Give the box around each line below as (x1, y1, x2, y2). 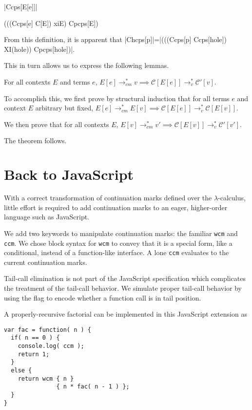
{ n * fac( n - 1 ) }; (56, 383, 130, 390)
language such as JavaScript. (4, 212, 89, 222)
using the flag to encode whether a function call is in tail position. (4, 292, 201, 302)
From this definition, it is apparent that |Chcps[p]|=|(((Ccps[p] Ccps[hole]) (4, 34, 227, 44)
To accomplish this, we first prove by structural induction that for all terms (4, 93, 230, 103)
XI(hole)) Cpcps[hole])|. (4, 43, 75, 54)
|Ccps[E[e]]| (4, 1, 38, 11)
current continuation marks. (4, 257, 87, 267)
